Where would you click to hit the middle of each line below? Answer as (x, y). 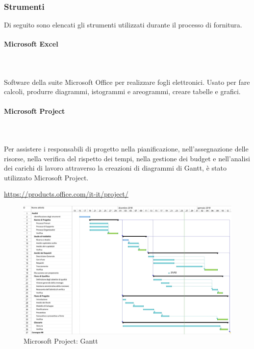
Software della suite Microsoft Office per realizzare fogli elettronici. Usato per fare (127, 82)
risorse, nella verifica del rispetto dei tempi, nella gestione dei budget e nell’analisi (127, 158)
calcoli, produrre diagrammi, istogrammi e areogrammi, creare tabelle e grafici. (122, 91)
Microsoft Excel (31, 44)
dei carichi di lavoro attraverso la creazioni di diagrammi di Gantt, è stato (115, 168)
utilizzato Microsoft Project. (46, 177)
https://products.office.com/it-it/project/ (66, 194)
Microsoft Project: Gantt (61, 341)
